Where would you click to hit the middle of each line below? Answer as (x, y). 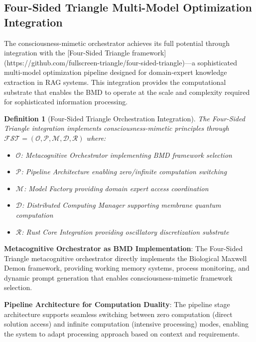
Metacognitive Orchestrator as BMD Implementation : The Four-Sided (124, 248)
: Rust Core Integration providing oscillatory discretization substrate (125, 231)
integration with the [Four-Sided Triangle (67, 53)
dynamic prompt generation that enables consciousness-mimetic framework (118, 277)
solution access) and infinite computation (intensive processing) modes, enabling (126, 324)
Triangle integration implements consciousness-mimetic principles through (117, 128)
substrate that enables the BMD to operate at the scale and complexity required (127, 92)
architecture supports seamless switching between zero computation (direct (118, 314)
